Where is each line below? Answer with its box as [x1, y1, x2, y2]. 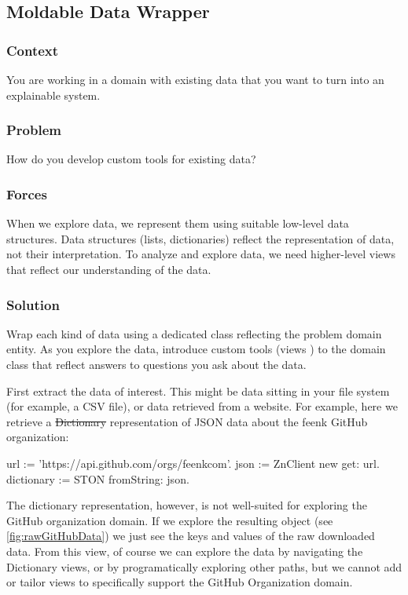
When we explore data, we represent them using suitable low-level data [6, 215, 349, 232]
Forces [6, 184, 47, 203]
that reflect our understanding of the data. [6, 261, 211, 277]
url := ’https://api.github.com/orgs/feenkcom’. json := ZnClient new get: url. [6, 454, 380, 471]
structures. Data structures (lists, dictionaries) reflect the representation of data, [6, 230, 395, 246]
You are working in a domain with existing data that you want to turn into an [6, 71, 384, 87]
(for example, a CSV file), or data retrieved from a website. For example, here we [6, 398, 398, 414]
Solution [6, 294, 60, 314]
